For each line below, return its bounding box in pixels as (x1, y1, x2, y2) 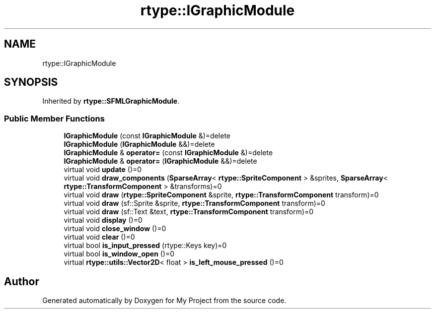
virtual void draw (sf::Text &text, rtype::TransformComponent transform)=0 (64, 207, 314, 216)
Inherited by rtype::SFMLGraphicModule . (42, 97, 180, 106)
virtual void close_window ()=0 (64, 224, 166, 233)
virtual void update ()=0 (64, 165, 142, 174)
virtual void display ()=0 (64, 216, 143, 225)
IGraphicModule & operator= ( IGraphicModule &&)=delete (64, 157, 257, 166)
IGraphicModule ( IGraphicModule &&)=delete (64, 140, 215, 149)
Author (4, 275, 39, 288)
